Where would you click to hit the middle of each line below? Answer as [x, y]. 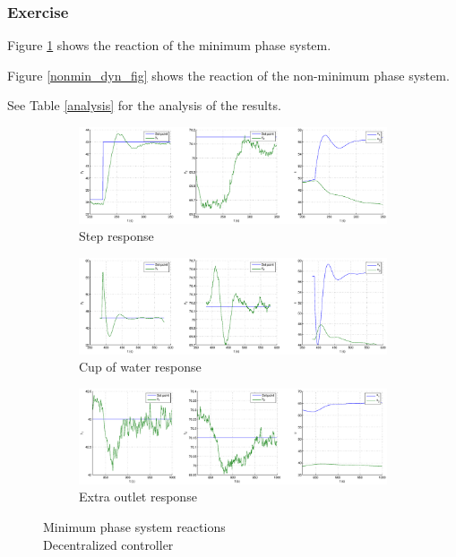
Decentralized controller [108, 544]
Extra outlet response [138, 497]
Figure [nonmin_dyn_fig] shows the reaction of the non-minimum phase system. [228, 75]
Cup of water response [140, 367]
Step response [116, 236]
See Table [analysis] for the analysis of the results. [144, 105]
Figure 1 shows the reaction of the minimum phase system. [169, 45]
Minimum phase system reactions [134, 527]
